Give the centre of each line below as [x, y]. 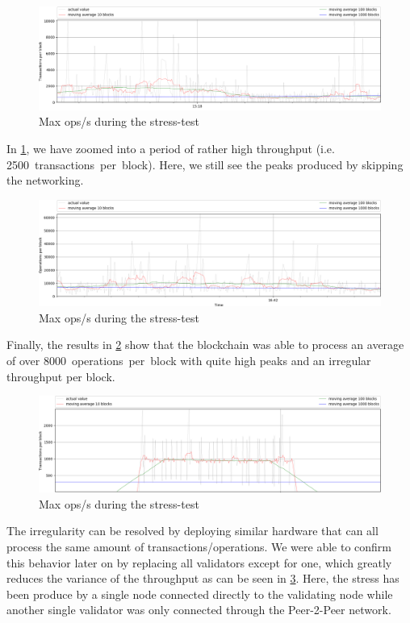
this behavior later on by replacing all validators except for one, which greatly [199, 562]
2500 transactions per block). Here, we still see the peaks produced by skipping [205, 164]
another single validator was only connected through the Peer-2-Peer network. [199, 610]
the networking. [45, 180]
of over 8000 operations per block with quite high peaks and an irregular [189, 361]
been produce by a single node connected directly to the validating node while [200, 594]
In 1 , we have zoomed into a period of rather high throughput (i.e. [171, 148]
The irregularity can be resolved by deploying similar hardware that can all [192, 531]
